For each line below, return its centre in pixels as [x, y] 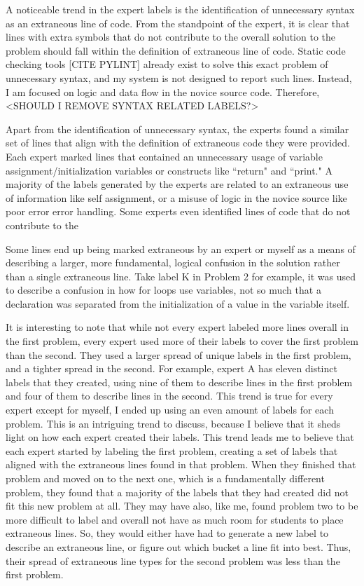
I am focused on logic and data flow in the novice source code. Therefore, [163, 91]
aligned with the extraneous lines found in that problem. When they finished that [181, 464]
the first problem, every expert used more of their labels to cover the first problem [182, 341]
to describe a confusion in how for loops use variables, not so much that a [163, 290]
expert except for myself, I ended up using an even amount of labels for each [170, 410]
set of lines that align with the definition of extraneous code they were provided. [178, 143]
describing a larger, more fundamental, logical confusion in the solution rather [173, 263]
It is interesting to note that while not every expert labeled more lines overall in [177, 327]
